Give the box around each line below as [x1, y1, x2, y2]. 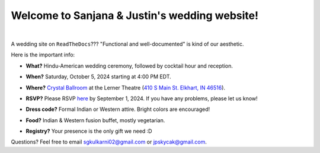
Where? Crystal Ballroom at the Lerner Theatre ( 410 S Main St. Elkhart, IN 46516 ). [25, 84, 225, 91]
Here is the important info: [11, 51, 75, 59]
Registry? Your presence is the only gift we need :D [25, 128, 152, 135]
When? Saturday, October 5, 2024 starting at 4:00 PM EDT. [25, 73, 171, 80]
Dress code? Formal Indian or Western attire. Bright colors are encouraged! [25, 106, 210, 113]
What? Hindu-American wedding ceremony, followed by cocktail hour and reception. [25, 62, 233, 69]
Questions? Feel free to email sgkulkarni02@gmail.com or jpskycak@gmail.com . [11, 138, 207, 145]
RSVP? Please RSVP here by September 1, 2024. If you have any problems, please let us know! [25, 95, 258, 102]
